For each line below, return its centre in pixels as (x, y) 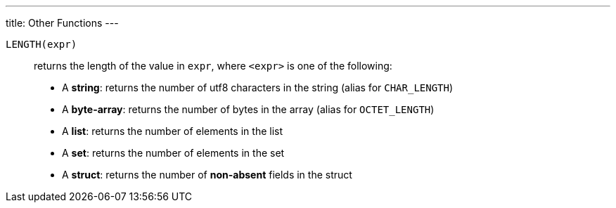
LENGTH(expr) (41, 44)
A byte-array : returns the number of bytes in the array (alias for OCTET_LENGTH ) (248, 109)
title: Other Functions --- (62, 23)
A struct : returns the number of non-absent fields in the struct (207, 175)
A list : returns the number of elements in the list (173, 131)
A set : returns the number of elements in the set (173, 153)
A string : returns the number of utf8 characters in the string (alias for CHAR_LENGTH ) (258, 87)
